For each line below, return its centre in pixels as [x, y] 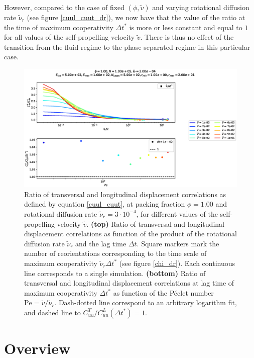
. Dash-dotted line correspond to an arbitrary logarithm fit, [146, 302]
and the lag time [101, 243]
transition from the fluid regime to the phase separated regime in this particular [127, 47]
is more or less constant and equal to [186, 27]
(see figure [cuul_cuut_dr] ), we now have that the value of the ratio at [136, 17]
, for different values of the [177, 213]
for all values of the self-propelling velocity [70, 37]
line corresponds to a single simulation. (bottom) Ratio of [115, 273]
